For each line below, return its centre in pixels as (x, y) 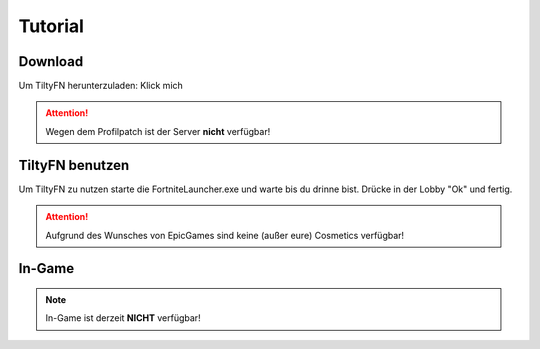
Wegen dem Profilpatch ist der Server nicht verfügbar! (158, 131)
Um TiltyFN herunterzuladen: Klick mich (101, 86)
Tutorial (51, 26)
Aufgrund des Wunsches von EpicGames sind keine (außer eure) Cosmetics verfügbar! (225, 235)
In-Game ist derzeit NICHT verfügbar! (123, 318)
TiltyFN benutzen (74, 165)
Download (51, 61)
